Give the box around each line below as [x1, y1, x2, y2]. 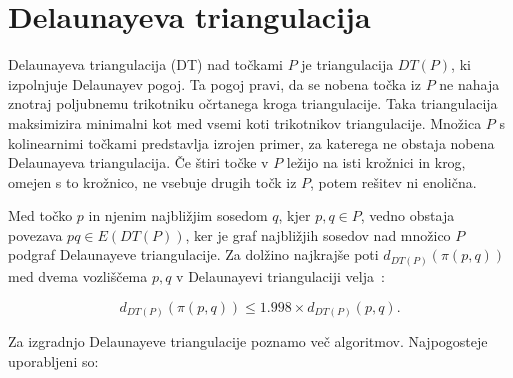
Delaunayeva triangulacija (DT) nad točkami [8, 54, 284, 75]
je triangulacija [301, 54, 394, 75]
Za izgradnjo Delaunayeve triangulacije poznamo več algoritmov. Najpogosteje [8, 331, 488, 352]
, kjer [278, 205, 311, 226]
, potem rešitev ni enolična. [310, 171, 477, 192]
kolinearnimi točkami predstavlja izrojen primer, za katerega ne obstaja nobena [8, 132, 495, 153]
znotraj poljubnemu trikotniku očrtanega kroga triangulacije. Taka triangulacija [8, 93, 498, 114]
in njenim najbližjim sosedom [88, 205, 268, 226]
